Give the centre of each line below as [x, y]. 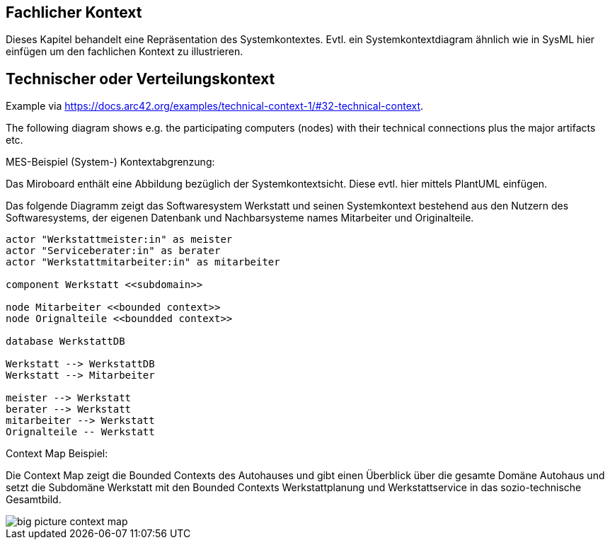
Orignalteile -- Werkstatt [80, 432]
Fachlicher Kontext [74, 12]
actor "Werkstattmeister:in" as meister [119, 240]
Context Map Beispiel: [57, 454]
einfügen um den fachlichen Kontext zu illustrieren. [125, 52]
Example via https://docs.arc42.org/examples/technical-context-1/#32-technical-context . [215, 106]
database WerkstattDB [65, 342]
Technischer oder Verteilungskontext [140, 79]
